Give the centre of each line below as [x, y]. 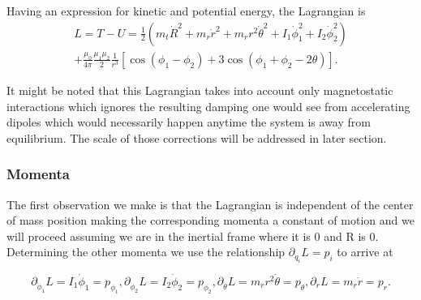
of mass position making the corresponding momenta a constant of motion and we [210, 220]
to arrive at [365, 252]
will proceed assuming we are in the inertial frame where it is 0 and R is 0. [193, 236]
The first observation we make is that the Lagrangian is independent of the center [210, 204]
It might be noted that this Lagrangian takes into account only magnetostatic [200, 90]
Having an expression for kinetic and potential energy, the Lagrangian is [186, 11]
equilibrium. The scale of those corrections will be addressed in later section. [197, 137]
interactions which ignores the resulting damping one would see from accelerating [208, 106]
